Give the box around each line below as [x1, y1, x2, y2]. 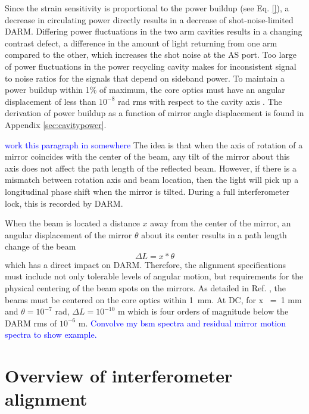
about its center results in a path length [141, 228, 287, 241]
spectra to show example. [5, 328, 97, 341]
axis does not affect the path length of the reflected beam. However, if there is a [5, 161, 296, 174]
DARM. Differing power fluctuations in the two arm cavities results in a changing [5, 25, 302, 38]
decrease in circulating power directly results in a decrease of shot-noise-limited [5, 13, 294, 26]
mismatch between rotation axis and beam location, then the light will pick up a [5, 173, 299, 186]
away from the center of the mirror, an [150, 217, 291, 229]
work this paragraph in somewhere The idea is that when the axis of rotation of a [5, 138, 303, 151]
